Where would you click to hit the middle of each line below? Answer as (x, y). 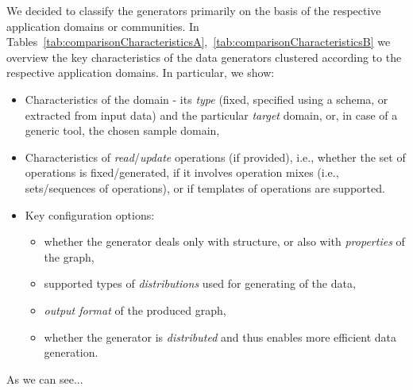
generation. (71, 352)
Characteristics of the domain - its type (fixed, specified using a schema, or (206, 99)
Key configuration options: (90, 214)
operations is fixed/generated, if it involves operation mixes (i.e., (182, 172)
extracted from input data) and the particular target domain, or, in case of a (211, 115)
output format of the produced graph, (135, 310)
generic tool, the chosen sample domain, (122, 130)
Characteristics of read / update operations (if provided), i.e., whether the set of (215, 157)
